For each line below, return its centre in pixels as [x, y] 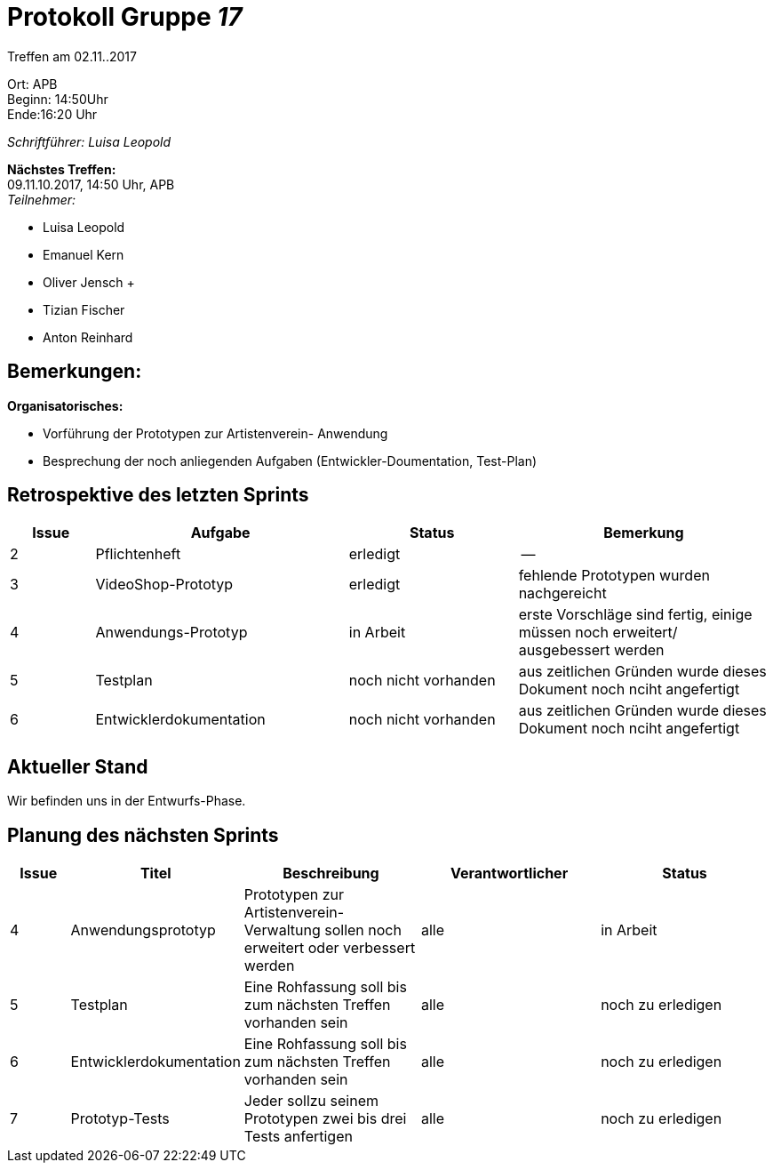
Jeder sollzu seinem [311, 1101]
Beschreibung [331, 873]
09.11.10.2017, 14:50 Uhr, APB [91, 184]
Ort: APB [32, 84]
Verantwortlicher [509, 873]
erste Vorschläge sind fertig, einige [635, 615]
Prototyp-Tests [120, 1119]
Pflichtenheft [138, 554]
